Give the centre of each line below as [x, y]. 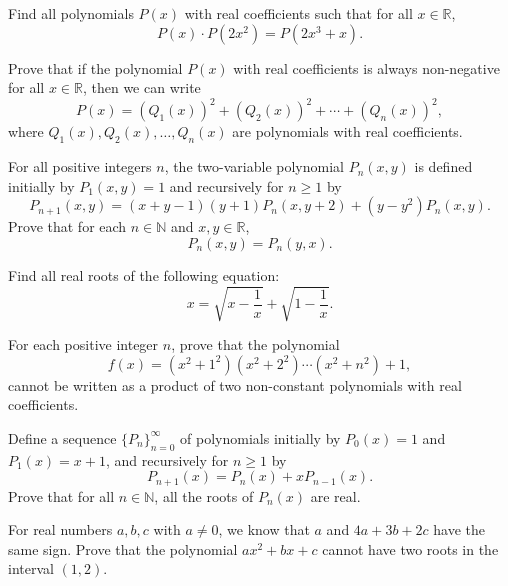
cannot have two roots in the [410, 548]
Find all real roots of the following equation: [144, 274]
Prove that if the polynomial [95, 67]
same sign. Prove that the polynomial [123, 548]
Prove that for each [67, 226]
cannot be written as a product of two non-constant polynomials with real [235, 384]
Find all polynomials [71, 13]
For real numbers [60, 529]
